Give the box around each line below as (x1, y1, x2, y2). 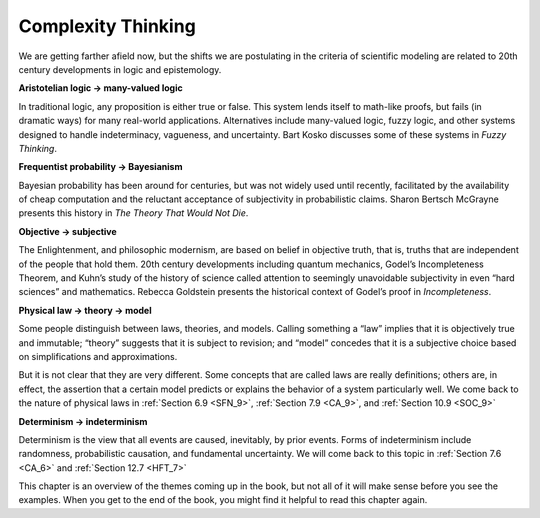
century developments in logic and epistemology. (18, 63, 222, 75)
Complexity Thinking (18, 15, 197, 37)
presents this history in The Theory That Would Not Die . (18, 207, 249, 219)
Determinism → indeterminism (18, 415, 148, 427)
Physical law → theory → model (18, 304, 152, 316)
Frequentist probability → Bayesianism (18, 161, 183, 173)
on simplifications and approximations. (18, 350, 178, 362)
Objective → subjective (18, 225, 117, 237)
